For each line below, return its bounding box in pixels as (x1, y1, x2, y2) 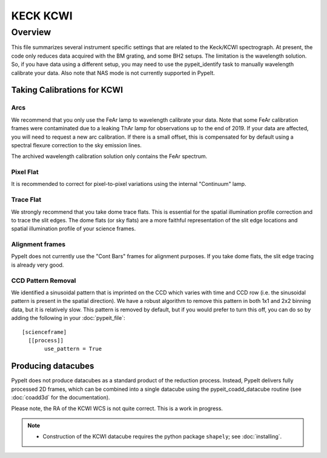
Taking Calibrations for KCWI (11, 85, 124, 95)
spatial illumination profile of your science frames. (11, 225, 136, 233)
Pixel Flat (11, 168, 39, 176)
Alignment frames (11, 240, 66, 248)
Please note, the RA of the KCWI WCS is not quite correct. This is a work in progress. (11, 405, 223, 412)
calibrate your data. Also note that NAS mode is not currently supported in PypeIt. (11, 69, 215, 76)
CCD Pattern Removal (11, 276, 76, 285)
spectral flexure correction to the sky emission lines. (11, 141, 142, 148)
